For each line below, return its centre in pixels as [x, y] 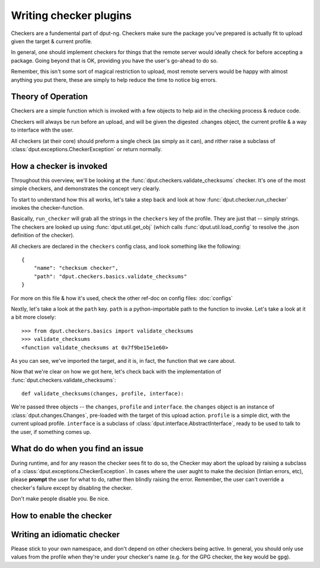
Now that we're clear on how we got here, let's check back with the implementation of [116, 372]
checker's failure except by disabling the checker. [72, 488]
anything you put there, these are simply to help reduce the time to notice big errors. [114, 79]
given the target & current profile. [52, 41]
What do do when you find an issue [77, 449]
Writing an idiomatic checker [65, 535]
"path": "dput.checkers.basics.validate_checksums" [110, 276]
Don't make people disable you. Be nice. [60, 499]
